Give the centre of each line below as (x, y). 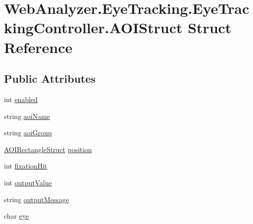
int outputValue (28, 182)
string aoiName (27, 116)
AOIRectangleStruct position (48, 149)
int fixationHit (26, 166)
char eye (17, 216)
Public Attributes (50, 79)
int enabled (21, 99)
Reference (38, 47)
